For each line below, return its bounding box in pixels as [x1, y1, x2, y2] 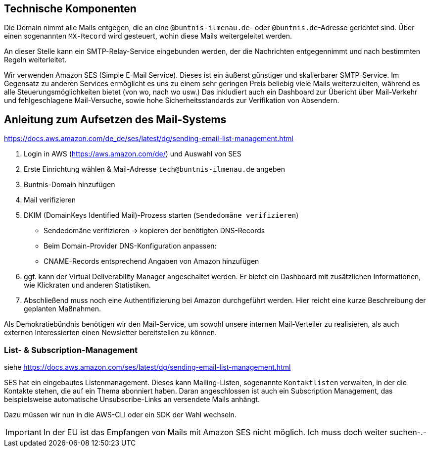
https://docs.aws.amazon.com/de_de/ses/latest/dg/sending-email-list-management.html [4, 134, 293, 143]
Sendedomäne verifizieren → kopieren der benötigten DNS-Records [44, 226, 265, 235]
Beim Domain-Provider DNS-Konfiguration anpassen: [44, 242, 217, 251]
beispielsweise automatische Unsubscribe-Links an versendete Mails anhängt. [4, 395, 260, 404]
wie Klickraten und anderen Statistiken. [24, 281, 151, 290]
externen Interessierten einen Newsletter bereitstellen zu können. [4, 328, 217, 337]
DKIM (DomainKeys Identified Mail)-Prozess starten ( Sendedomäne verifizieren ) [24, 211, 299, 220]
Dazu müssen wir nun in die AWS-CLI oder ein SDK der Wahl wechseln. [4, 410, 237, 419]
